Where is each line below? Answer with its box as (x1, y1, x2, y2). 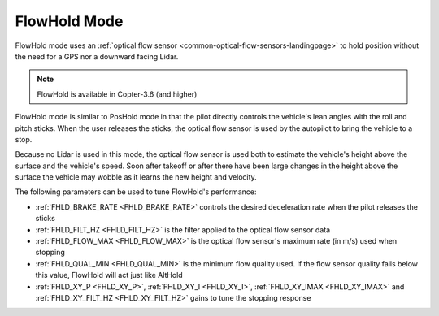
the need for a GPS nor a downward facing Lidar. (15, 51, 179, 61)
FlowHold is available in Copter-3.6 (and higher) (37, 89, 198, 99)
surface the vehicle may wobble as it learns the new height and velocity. (15, 172, 258, 182)
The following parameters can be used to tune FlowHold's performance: (15, 187, 257, 197)
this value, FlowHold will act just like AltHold (35, 271, 183, 280)
